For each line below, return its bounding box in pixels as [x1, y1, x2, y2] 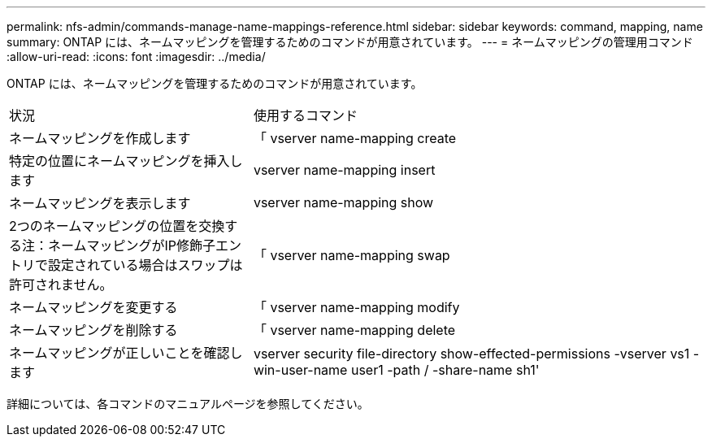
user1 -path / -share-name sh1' [350, 362, 540, 378]
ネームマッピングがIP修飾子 [48, 237, 216, 254]
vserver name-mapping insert [253, 162, 436, 178]
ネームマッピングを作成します [9, 130, 191, 146]
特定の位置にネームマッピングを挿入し [9, 153, 243, 169]
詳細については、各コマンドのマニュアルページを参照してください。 [7, 397, 369, 410]
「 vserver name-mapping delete [253, 322, 456, 338]
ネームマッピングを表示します [9, 195, 191, 211]
